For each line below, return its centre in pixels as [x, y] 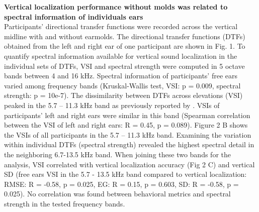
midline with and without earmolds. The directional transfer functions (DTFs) [125, 36]
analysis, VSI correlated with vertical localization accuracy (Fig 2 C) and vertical [129, 164]
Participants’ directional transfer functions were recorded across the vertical [121, 26]
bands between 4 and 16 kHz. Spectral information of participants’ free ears [121, 76]
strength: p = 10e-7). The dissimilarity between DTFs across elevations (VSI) [123, 95]
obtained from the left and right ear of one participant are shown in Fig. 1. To [125, 46]
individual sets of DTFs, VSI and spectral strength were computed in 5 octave [124, 66]
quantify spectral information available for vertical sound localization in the [121, 56]
